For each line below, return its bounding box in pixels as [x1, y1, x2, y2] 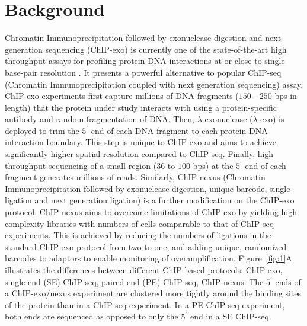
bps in [274, 90, 297, 102]
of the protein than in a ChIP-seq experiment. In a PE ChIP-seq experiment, [5, 298, 285, 311]
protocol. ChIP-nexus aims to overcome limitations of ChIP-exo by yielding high [5, 206, 298, 218]
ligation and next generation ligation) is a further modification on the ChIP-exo [5, 194, 295, 206]
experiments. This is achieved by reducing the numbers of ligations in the [5, 229, 271, 241]
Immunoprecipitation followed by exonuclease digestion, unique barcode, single [5, 182, 290, 194]
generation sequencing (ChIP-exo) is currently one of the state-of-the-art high [5, 43, 287, 55]
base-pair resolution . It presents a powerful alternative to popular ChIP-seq [5, 66, 282, 78]
